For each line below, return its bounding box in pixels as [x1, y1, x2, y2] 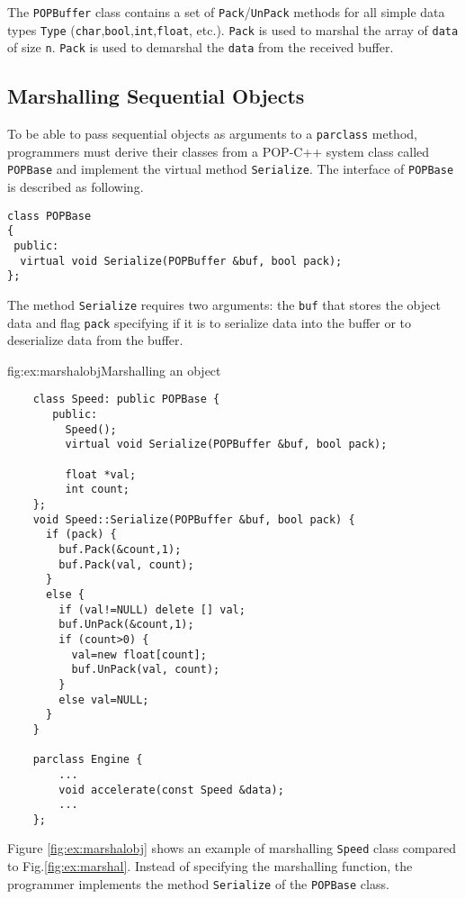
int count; [65, 483, 130, 496]
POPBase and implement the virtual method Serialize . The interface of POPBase [7, 159, 454, 178]
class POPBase [7, 209, 92, 222]
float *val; [65, 468, 137, 481]
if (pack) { [45, 528, 117, 541]
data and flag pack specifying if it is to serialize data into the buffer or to [7, 313, 411, 331]
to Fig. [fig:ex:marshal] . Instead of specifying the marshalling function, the [7, 857, 413, 876]
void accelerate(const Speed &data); [58, 783, 284, 796]
